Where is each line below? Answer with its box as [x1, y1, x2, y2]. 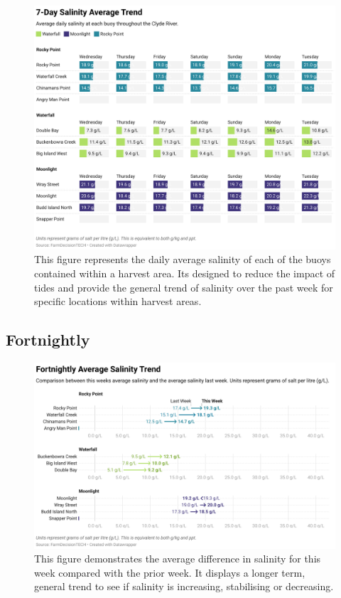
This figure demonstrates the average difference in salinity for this [34, 551, 321, 566]
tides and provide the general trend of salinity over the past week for [34, 279, 333, 294]
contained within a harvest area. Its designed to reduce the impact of [34, 266, 335, 281]
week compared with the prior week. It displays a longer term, [34, 565, 305, 580]
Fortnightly [6, 329, 90, 351]
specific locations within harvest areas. [34, 294, 202, 309]
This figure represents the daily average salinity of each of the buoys [34, 252, 331, 267]
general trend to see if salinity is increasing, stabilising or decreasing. [34, 579, 334, 594]
